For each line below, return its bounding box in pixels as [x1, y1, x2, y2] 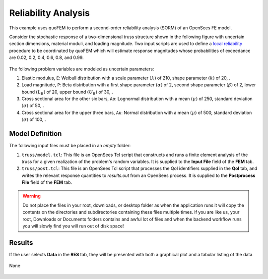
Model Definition [9, 129, 62, 138]
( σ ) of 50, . [21, 103, 44, 109]
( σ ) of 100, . [21, 116, 46, 122]
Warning [22, 193, 41, 199]
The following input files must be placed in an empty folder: [9, 143, 131, 149]
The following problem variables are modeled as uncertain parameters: [9, 66, 154, 72]
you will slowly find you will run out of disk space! [22, 223, 124, 229]
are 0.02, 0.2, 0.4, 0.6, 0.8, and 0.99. [9, 55, 84, 60]
